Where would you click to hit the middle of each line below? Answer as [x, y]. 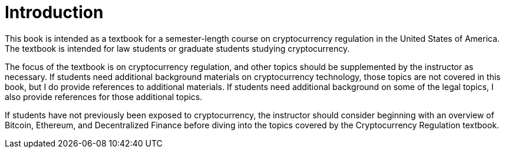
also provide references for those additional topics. [104, 97]
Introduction [54, 12]
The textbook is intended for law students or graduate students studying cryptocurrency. [177, 48]
